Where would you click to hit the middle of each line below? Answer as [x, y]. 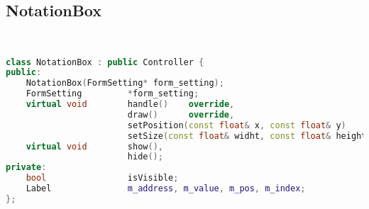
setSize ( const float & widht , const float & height [247, 136]
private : [26, 168]
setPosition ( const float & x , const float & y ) [237, 125]
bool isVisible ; [102, 178]
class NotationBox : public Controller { [105, 62]
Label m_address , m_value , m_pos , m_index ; [166, 189]
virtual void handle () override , [130, 104]
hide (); [145, 157]
